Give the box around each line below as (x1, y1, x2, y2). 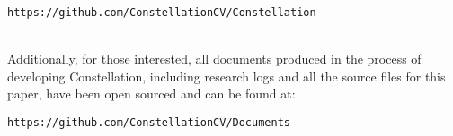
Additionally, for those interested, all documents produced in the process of (7, 49, 422, 68)
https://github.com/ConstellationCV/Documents (7, 116, 290, 130)
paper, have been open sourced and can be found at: (7, 84, 296, 103)
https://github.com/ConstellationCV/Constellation (7, 6, 316, 19)
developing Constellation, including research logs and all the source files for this (7, 66, 446, 85)
